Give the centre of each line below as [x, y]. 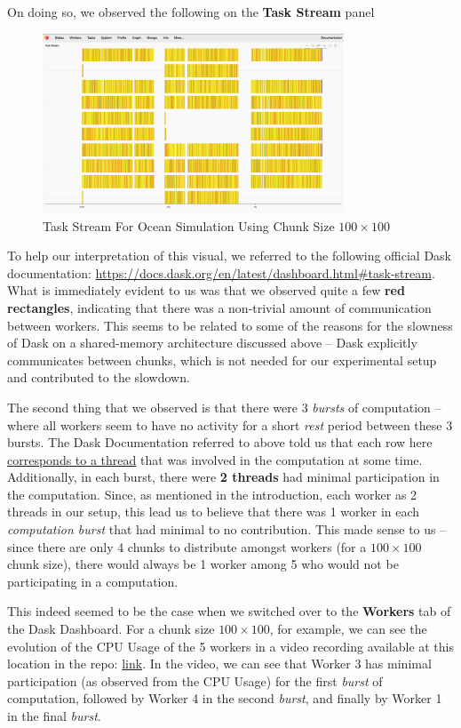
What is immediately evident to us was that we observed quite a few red [206, 290]
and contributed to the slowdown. [99, 377]
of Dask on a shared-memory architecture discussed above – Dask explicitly [212, 343]
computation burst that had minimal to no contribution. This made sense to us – [227, 529]
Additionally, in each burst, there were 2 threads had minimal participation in [223, 477]
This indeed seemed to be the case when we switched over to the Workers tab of [229, 611]
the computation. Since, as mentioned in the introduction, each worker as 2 [212, 494]
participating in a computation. [93, 581]
